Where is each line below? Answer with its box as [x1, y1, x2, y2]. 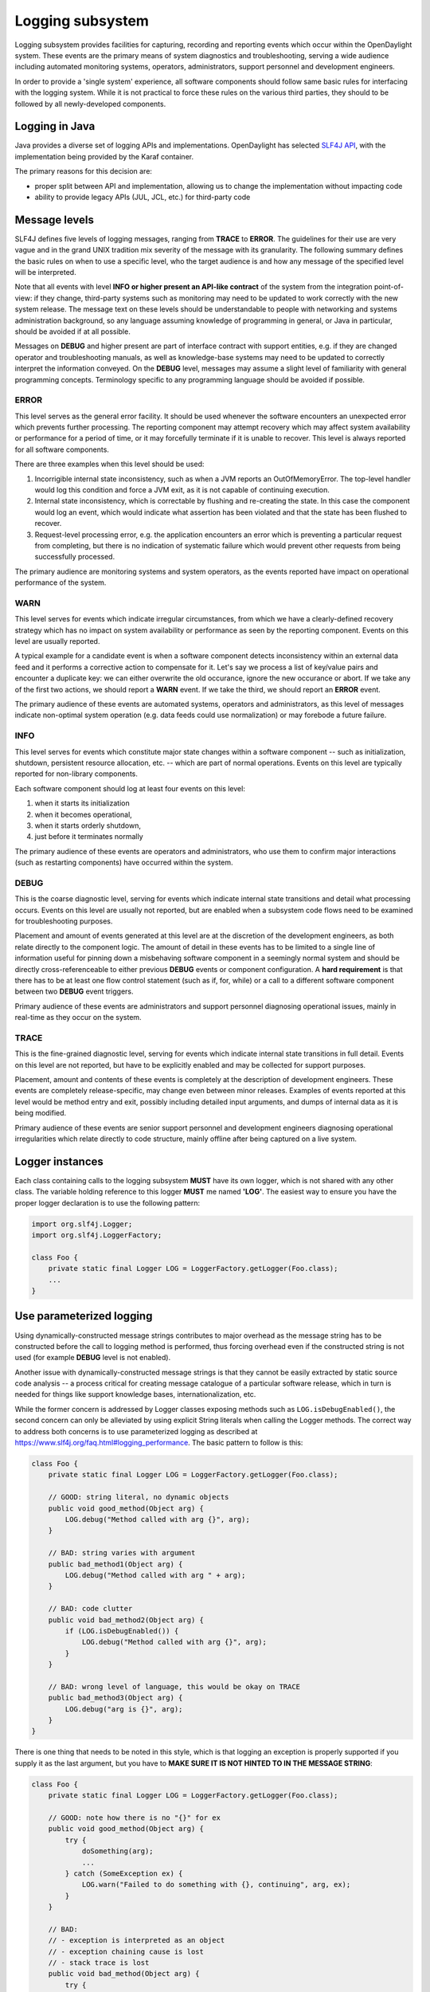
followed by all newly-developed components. [14, 99, 166, 108]
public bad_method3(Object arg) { [48, 1693, 183, 1703]
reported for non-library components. [14, 769, 139, 778]
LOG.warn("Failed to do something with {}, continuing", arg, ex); [81, 1880, 351, 1889]
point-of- [373, 282, 404, 292]
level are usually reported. [14, 637, 100, 646]
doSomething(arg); [81, 1847, 154, 1856]
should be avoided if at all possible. [14, 327, 131, 336]
